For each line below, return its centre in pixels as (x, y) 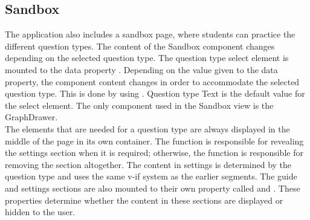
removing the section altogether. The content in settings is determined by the (148, 164)
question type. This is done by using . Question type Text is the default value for (155, 93)
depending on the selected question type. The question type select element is (147, 58)
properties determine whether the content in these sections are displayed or (144, 200)
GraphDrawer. (31, 117)
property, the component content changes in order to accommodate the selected (152, 81)
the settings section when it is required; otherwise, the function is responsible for (154, 153)
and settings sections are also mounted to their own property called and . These (153, 188)
